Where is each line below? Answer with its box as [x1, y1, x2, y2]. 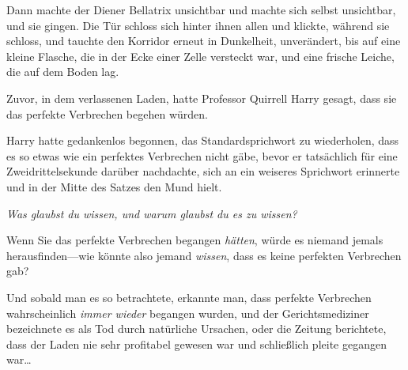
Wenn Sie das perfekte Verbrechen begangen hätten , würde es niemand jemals [6, 232, 383, 248]
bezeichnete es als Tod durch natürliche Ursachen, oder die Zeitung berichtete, [6, 320, 387, 337]
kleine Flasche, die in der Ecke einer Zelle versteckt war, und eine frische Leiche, [6, 47, 395, 64]
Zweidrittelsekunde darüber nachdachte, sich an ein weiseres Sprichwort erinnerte [6, 163, 400, 179]
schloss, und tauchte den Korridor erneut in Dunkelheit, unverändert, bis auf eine [6, 32, 401, 49]
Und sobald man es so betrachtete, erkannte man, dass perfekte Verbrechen [6, 289, 372, 305]
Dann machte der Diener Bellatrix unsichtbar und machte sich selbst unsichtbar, [6, 2, 396, 17]
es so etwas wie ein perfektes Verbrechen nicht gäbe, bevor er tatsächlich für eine [6, 147, 398, 164]
